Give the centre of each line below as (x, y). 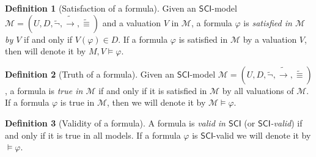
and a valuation (132, 22)
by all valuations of (258, 90)
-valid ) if (286, 122)
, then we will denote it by (156, 102)
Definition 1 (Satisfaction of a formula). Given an (101, 8)
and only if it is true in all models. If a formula (93, 135)
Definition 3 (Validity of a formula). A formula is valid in (115, 122)
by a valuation (270, 39)
